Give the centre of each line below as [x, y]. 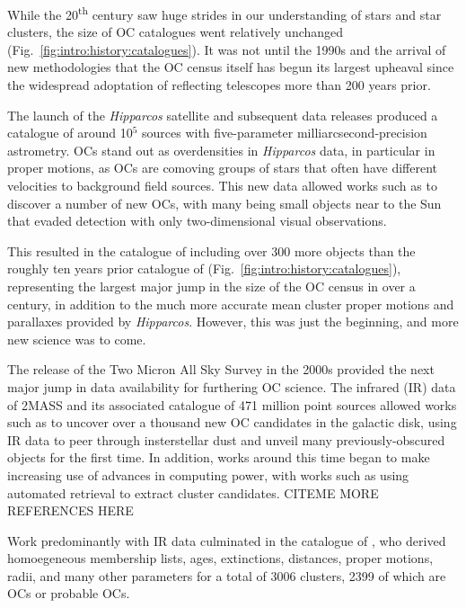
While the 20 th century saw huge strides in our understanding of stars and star [224, 13]
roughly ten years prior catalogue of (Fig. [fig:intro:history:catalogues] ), [204, 268]
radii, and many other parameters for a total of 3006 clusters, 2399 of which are [227, 575]
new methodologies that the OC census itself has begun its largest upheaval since [231, 67]
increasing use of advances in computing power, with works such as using [208, 474]
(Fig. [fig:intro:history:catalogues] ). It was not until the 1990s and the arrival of [227, 49]
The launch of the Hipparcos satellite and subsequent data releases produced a [223, 115]
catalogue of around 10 [70, 133]
